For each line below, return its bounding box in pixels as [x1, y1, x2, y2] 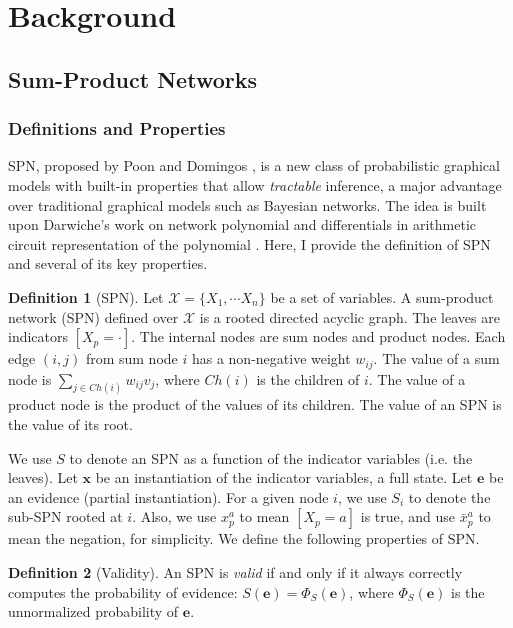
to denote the [408, 486, 491, 507]
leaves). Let [8, 467, 78, 488]
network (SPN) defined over [8, 306, 179, 327]
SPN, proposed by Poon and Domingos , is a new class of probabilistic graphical [8, 155, 500, 176]
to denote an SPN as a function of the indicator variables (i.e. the [69, 447, 473, 468]
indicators [8, 326, 69, 347]
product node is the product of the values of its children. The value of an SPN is [8, 394, 502, 415]
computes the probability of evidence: [8, 581, 238, 602]
